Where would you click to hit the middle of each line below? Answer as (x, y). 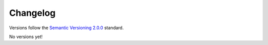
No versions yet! (26, 37)
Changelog (32, 13)
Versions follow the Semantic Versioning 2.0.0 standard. (67, 28)
